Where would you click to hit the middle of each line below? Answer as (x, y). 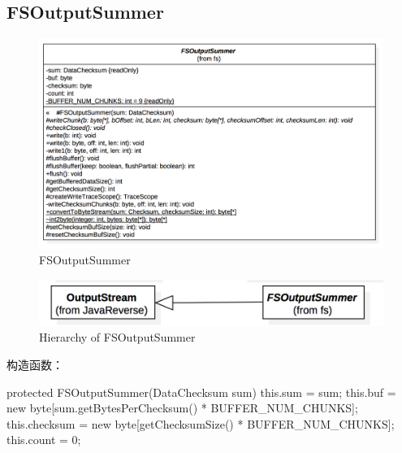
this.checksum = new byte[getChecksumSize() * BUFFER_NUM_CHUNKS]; (201, 423)
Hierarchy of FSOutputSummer (117, 337)
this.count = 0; (44, 440)
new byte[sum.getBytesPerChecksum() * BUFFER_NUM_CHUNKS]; (182, 408)
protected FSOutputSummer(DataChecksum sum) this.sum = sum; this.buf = (201, 392)
